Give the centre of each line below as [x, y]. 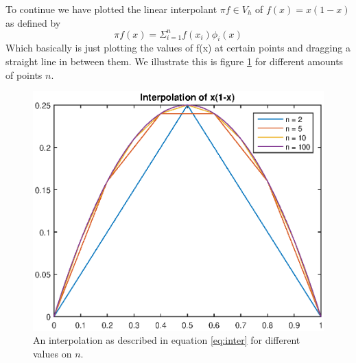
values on [52, 353]
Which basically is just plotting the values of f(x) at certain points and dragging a [178, 48]
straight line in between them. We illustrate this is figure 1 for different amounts [175, 61]
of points [24, 74]
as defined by [33, 22]
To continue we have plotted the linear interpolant [111, 9]
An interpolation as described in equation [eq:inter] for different [167, 340]
